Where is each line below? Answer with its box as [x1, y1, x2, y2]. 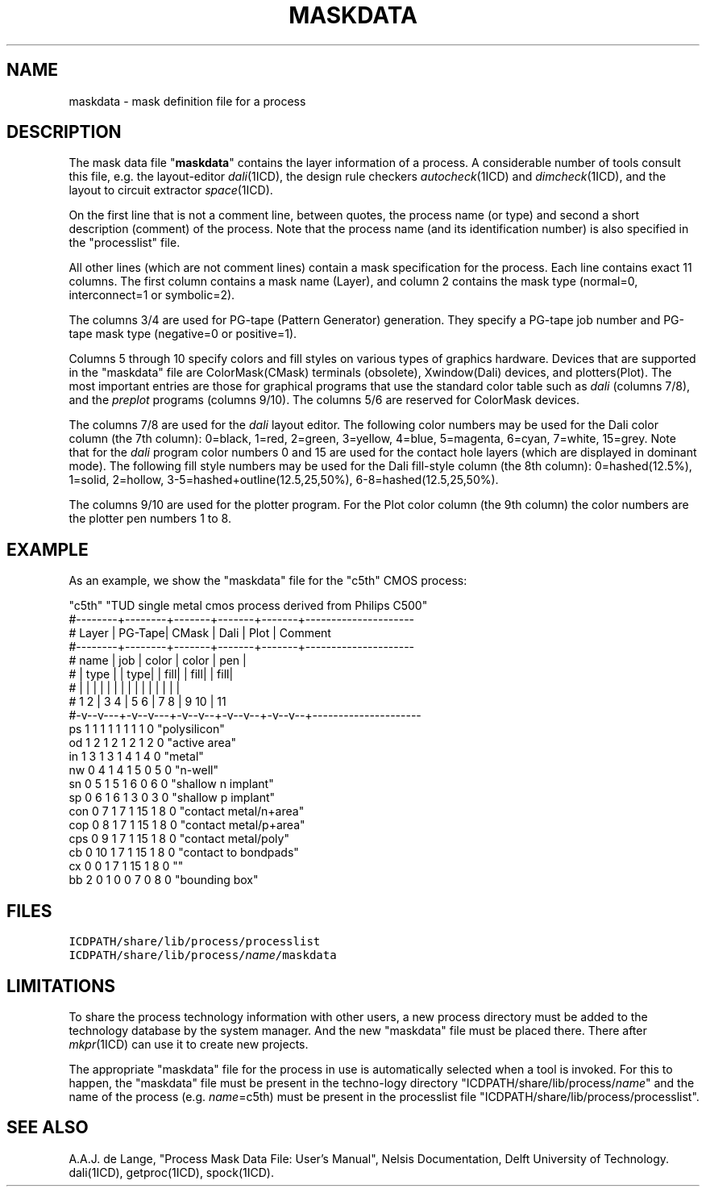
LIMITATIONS [6, 975, 116, 996]
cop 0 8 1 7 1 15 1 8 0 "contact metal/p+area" [69, 818, 305, 832]
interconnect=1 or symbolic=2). [69, 288, 235, 302]
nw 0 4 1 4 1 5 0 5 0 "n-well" [69, 763, 218, 778]
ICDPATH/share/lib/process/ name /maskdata [69, 948, 337, 962]
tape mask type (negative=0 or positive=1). [69, 327, 297, 341]
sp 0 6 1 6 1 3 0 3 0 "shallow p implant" [69, 790, 275, 805]
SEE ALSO [6, 1117, 89, 1138]
